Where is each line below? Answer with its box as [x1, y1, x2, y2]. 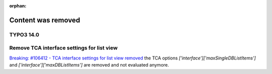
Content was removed [9, 15, 81, 24]
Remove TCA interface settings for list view [9, 44, 118, 51]
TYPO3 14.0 [9, 31, 40, 38]
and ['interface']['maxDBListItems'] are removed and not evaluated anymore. [9, 62, 169, 68]
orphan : [9, 3, 27, 8]
